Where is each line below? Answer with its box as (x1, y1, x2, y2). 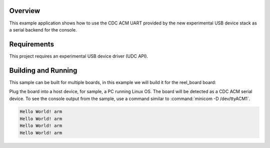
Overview (9, 6, 40, 15)
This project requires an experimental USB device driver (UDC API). (9, 53, 148, 59)
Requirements (9, 40, 54, 48)
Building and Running (9, 66, 77, 74)
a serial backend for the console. (9, 26, 77, 32)
